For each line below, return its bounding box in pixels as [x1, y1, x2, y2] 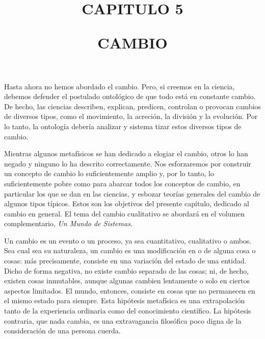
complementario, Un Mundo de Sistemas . [4, 218, 132, 229]
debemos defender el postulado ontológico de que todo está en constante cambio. [4, 91, 256, 102]
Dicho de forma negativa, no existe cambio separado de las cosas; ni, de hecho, [4, 265, 249, 276]
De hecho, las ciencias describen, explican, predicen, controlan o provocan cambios [4, 101, 261, 111]
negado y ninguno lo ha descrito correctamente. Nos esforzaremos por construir [4, 158, 251, 168]
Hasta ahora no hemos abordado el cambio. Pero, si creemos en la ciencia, [4, 81, 235, 91]
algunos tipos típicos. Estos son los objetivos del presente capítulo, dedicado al [4, 198, 249, 209]
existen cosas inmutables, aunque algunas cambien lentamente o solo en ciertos [4, 275, 250, 286]
